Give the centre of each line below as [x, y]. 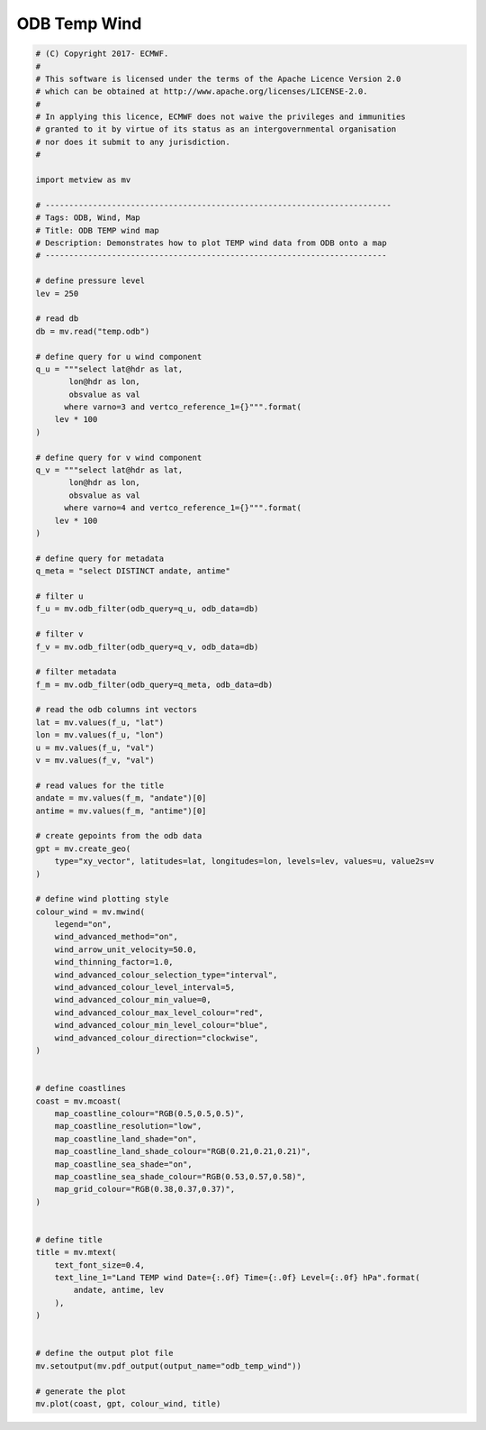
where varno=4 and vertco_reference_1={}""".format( [183, 508]
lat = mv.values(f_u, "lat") [100, 722]
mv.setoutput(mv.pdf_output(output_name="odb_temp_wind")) [168, 1366]
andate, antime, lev [119, 1290]
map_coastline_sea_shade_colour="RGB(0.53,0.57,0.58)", [180, 1176]
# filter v [59, 634]
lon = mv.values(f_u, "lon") [100, 735]
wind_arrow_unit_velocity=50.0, [126, 949]
